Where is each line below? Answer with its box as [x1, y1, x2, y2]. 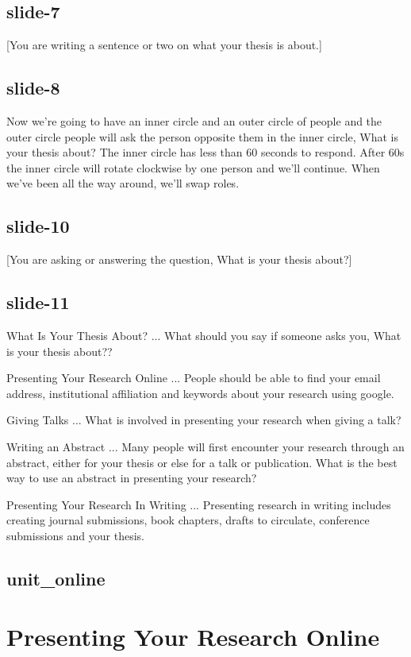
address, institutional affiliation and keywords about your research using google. [6, 385, 394, 401]
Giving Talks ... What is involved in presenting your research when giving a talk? [6, 412, 401, 428]
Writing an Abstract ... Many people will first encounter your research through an [6, 438, 405, 454]
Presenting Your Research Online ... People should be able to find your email [6, 369, 381, 386]
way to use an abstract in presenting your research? [6, 470, 257, 486]
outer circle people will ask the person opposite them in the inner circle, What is [6, 128, 398, 145]
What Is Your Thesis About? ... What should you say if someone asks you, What [6, 327, 401, 343]
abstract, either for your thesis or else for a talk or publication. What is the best [6, 454, 398, 470]
